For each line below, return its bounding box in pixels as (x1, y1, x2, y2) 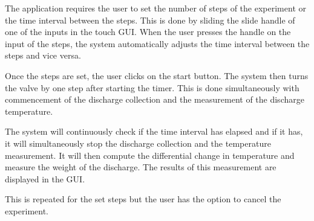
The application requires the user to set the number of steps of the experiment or (5, 2, 306, 14)
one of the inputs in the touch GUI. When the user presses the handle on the (5, 25, 291, 38)
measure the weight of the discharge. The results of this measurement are (5, 161, 276, 173)
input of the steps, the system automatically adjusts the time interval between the (5, 37, 310, 50)
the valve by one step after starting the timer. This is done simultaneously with (5, 81, 299, 94)
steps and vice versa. (5, 49, 81, 62)
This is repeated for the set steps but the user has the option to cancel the (5, 193, 281, 205)
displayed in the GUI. (5, 172, 85, 185)
